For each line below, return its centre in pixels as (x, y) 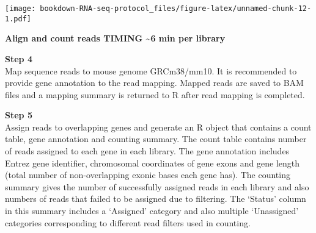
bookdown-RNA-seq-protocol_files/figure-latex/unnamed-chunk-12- (176, 9)
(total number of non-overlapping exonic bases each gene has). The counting (148, 175)
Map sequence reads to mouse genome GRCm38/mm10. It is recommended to (151, 70)
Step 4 (19, 58)
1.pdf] (18, 19)
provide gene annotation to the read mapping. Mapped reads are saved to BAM (154, 83)
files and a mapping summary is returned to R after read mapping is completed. (155, 94)
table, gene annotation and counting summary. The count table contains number (156, 139)
